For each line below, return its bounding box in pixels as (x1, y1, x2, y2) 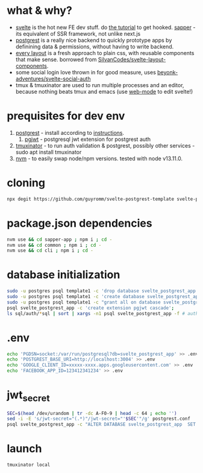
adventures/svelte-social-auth (15, 75, 91, 82)
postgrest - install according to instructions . (15, 129, 125, 136)
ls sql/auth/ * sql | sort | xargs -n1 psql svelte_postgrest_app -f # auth (7, 310, 199, 316)
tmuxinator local (7, 462, 51, 468)
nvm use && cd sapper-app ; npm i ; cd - (7, 236, 113, 243)
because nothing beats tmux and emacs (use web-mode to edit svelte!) (15, 88, 193, 95)
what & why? (7, 4, 73, 18)
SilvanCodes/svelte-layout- (98, 56, 166, 63)
